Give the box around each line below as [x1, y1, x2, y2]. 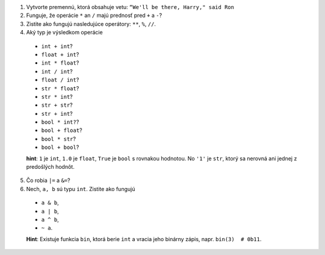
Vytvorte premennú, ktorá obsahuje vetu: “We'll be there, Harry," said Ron [26, 4, 235, 10]
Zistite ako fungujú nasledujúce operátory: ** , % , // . [26, 20, 156, 27]
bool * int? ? [41, 118, 79, 126]
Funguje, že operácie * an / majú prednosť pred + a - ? [26, 12, 162, 19]
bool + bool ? [41, 143, 79, 151]
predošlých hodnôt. [26, 163, 75, 171]
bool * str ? [41, 135, 76, 142]
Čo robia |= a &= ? [26, 177, 70, 184]
